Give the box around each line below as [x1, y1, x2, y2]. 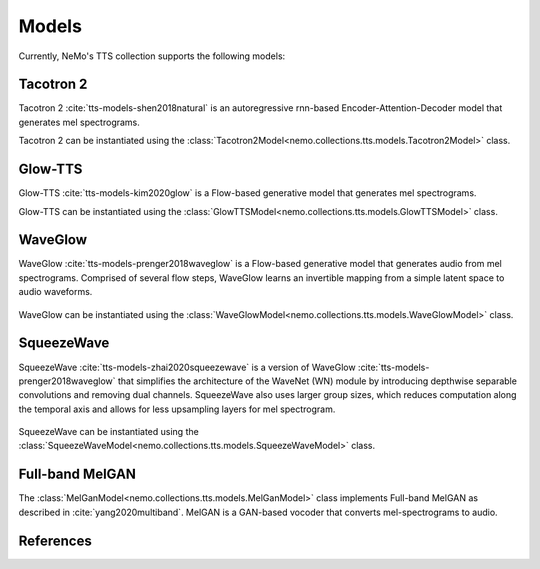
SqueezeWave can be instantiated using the [18, 426, 199, 438]
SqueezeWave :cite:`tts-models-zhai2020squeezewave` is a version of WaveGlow [18, 361, 356, 373]
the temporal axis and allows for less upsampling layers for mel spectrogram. [18, 403, 336, 415]
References [18, 532, 92, 549]
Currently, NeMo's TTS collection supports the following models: [18, 50, 286, 62]
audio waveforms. [18, 286, 93, 298]
